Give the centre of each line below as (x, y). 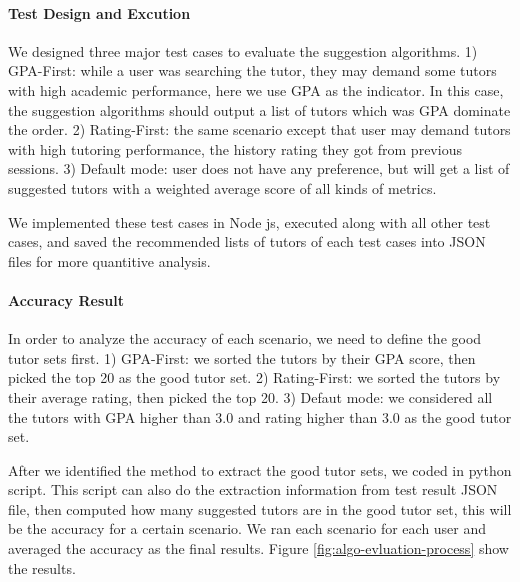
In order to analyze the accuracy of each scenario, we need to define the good (245, 338)
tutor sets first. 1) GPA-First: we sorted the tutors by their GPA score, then (242, 357)
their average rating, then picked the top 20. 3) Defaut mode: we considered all (250, 396)
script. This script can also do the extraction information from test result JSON (253, 489)
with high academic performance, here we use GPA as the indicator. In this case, (256, 89)
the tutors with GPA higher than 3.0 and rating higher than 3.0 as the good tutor (260, 416)
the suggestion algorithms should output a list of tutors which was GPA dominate (259, 109)
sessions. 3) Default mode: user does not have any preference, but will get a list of (259, 168)
